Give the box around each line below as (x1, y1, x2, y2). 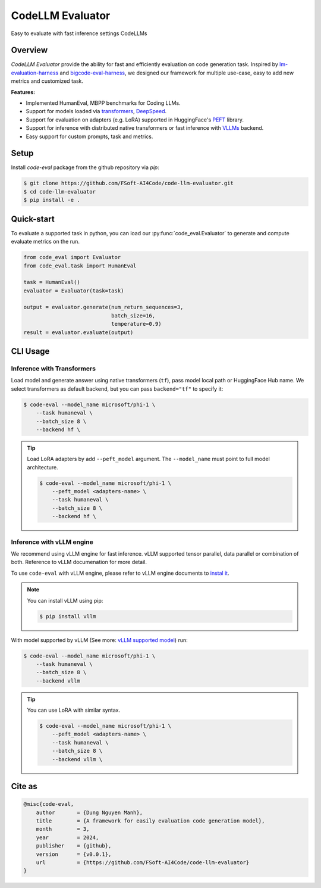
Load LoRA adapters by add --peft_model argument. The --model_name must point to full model (27, 456, 270, 463)
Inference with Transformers (11, 364, 96, 373)
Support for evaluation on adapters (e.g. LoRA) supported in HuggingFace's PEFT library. (26, 116, 244, 123)
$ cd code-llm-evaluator (23, 188, 96, 195)
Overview (11, 45, 48, 55)
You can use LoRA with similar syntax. (27, 706, 121, 714)
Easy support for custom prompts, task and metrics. (26, 133, 153, 140)
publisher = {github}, (36, 843, 112, 849)
